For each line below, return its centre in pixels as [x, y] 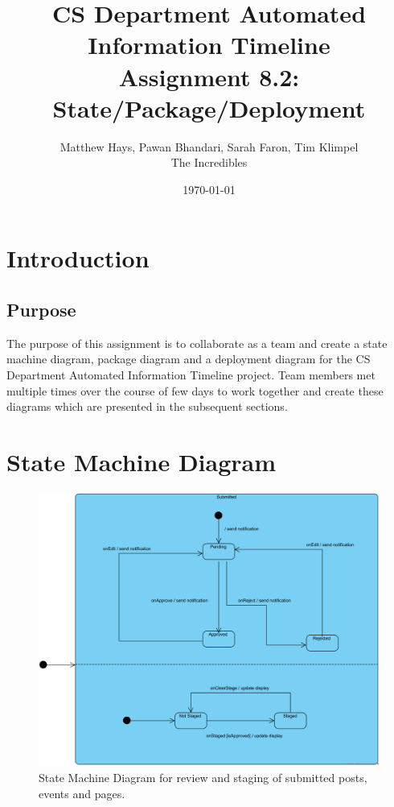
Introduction [78, 258]
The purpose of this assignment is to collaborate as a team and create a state [197, 343]
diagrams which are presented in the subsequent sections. [147, 406]
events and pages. [82, 793]
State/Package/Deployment [209, 108]
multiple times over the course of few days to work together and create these [195, 390]
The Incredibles [209, 162]
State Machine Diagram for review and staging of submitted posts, [203, 778]
